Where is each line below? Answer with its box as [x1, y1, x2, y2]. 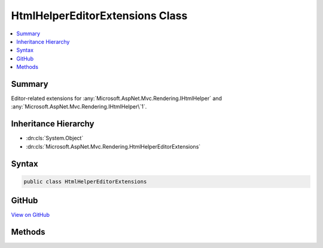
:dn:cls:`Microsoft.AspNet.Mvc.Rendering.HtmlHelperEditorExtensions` [26, 143, 201, 150]
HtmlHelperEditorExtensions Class [11, 9, 188, 22]
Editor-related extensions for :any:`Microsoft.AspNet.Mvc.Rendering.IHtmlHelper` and [11, 95, 223, 102]
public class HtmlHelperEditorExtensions [23, 178, 147, 185]
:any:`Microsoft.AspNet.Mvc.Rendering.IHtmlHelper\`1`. [11, 103, 147, 110]
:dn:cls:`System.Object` [26, 135, 84, 142]
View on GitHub [11, 211, 50, 219]
